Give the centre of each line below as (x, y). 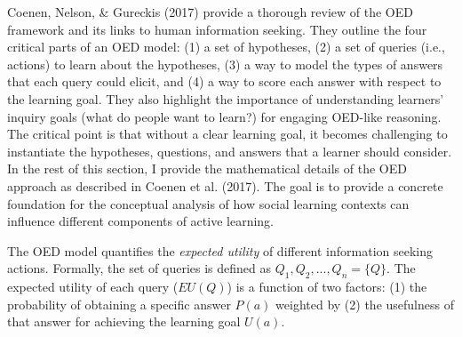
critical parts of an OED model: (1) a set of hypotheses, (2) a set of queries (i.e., (226, 47)
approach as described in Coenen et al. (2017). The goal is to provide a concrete (225, 185)
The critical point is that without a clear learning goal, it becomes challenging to (227, 134)
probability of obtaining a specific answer (119, 304)
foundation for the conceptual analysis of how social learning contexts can (208, 203)
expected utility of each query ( (93, 287)
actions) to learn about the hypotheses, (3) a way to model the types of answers (225, 64)
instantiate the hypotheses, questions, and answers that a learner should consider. (230, 151)
